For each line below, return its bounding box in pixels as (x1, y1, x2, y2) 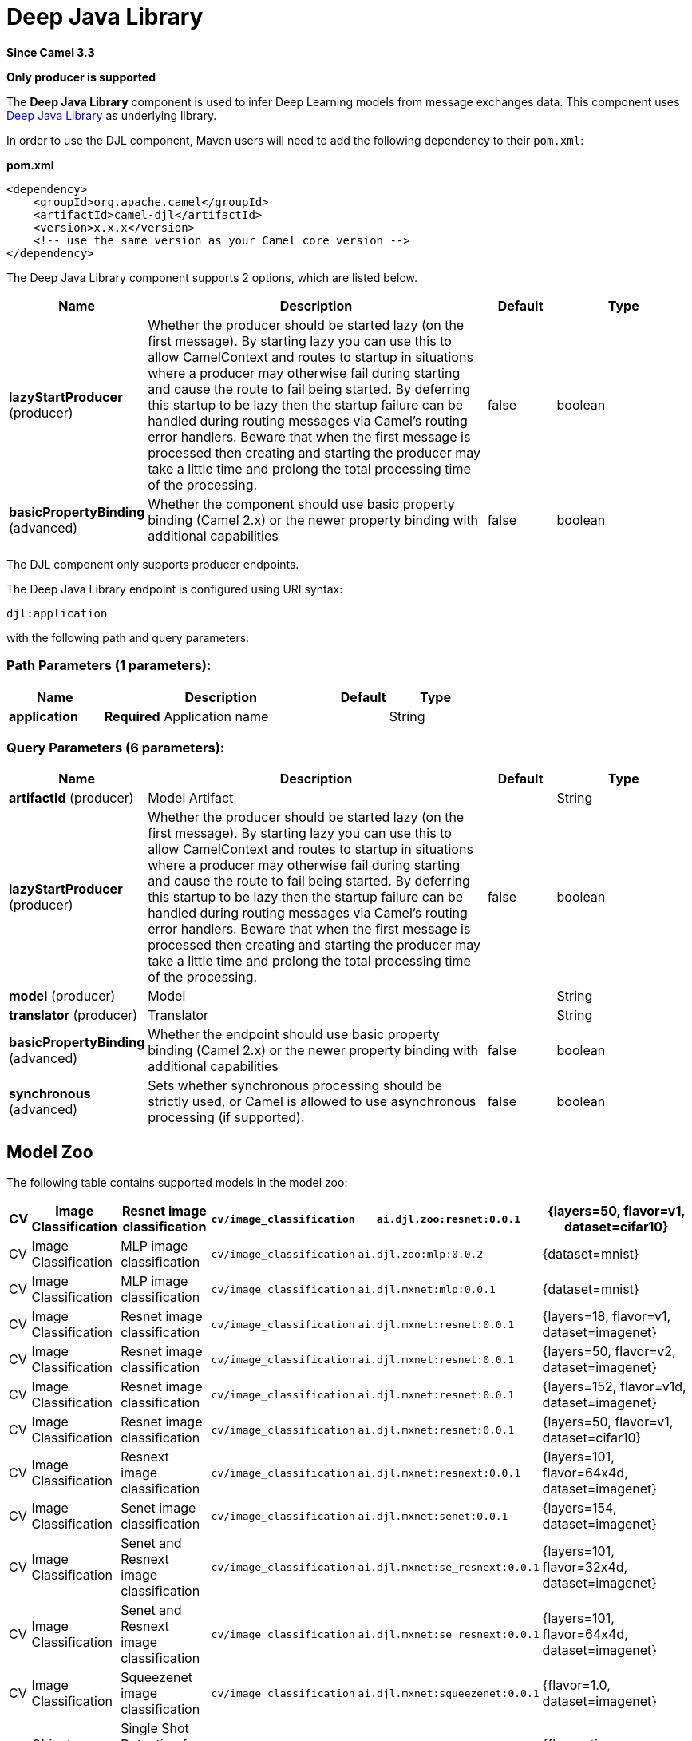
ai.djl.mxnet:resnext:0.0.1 (358, 1466, 521, 1479)
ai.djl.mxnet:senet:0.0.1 (358, 1509, 508, 1522)
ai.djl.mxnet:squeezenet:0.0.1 (358, 1687, 540, 1699)
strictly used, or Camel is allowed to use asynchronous (148, 1093, 476, 1110)
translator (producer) (9, 1007, 138, 1024)
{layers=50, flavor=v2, (542, 1343, 676, 1360)
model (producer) (9, 988, 116, 1005)
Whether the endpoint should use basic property (148, 1026, 440, 1043)
